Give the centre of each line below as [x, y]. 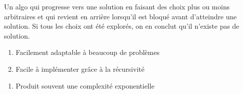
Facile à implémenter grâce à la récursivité [80, 69]
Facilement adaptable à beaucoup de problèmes [88, 52]
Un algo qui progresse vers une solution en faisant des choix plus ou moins [117, 6]
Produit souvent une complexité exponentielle [85, 85]
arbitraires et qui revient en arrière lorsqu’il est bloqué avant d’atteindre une [121, 16]
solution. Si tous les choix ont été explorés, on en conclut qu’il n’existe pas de [122, 26]
